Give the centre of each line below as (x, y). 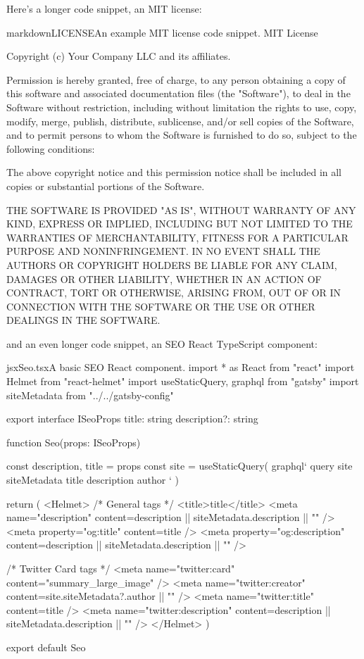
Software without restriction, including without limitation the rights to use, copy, (182, 107)
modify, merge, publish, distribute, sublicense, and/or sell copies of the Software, (180, 121)
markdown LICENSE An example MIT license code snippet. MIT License (162, 32)
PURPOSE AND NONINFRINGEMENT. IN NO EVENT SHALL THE (163, 251)
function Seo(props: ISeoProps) (74, 442)
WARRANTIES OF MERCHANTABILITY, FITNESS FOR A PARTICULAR (177, 237)
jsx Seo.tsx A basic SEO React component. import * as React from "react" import (181, 367)
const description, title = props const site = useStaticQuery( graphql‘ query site (180, 466)
